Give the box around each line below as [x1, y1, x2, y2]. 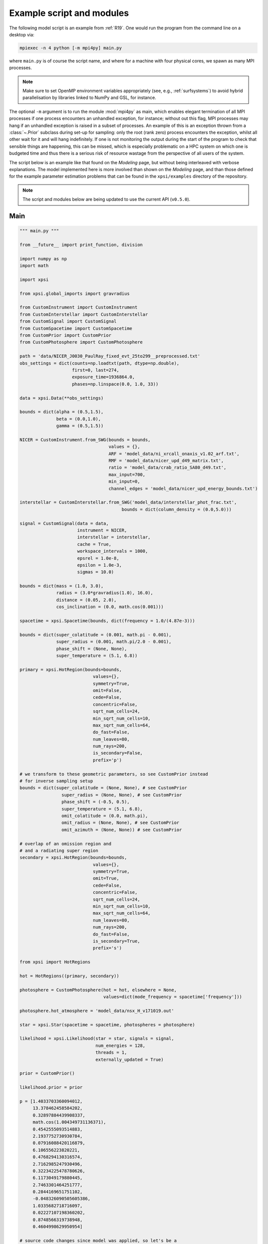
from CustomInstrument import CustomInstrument [19, 305, 137, 311]
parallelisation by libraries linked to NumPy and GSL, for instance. [22, 95, 156, 101]
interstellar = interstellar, [77, 534, 151, 540]
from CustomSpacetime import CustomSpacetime [19, 325, 133, 331]
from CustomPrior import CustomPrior [19, 332, 112, 338]
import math [19, 263, 49, 269]
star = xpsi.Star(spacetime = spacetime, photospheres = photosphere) [19, 1022, 196, 1028]
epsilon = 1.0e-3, [77, 562, 122, 568]
